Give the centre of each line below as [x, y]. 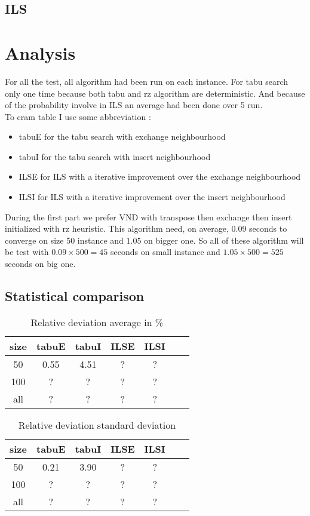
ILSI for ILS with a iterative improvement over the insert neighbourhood [152, 197]
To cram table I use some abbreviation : [78, 116]
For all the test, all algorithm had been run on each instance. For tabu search [147, 81]
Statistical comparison [75, 296]
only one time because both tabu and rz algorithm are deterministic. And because [155, 93]
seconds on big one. [40, 264]
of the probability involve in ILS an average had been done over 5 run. [134, 105]
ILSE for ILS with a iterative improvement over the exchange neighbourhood [160, 176]
